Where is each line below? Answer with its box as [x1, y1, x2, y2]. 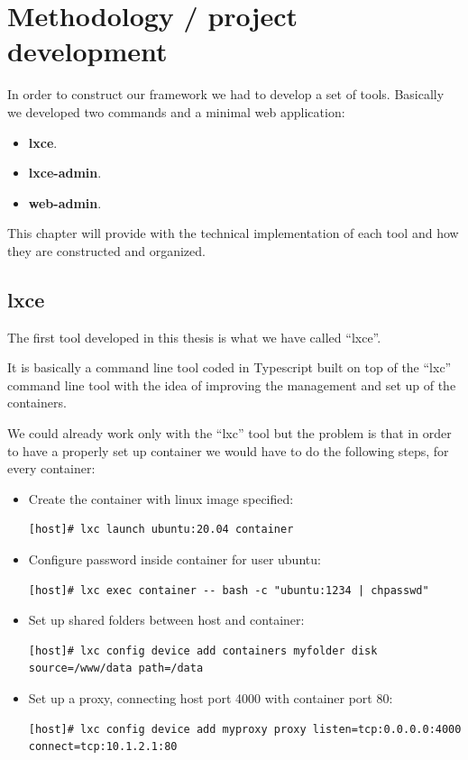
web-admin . [28, 193, 102, 212]
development [7, 32, 168, 69]
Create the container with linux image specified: [28, 489, 294, 508]
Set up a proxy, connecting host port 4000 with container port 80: [28, 688, 393, 707]
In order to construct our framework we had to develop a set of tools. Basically [7, 85, 445, 104]
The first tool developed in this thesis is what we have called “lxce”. [7, 327, 381, 346]
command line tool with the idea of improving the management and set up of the [7, 375, 456, 394]
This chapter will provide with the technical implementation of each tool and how [7, 224, 459, 243]
